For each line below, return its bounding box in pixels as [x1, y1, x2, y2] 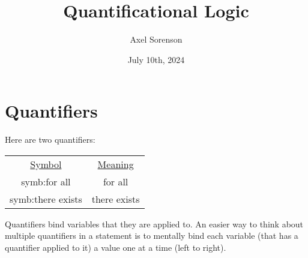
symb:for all [21, 174, 71, 188]
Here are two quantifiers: [5, 133, 95, 146]
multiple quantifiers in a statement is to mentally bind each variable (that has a [5, 229, 298, 242]
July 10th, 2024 [127, 53, 185, 65]
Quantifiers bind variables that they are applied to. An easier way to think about [5, 217, 304, 230]
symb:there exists [10, 191, 82, 206]
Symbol [30, 157, 62, 171]
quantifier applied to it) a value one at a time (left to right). [5, 241, 226, 254]
